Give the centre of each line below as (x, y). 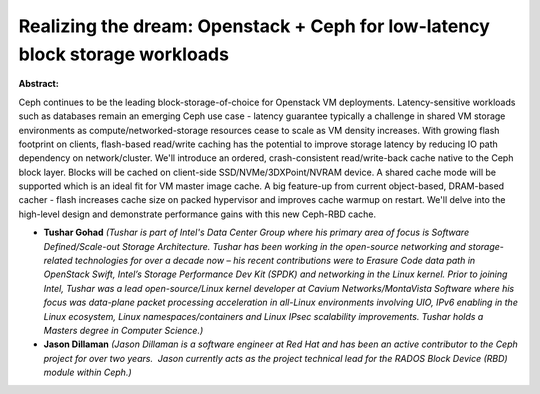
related (58, 261)
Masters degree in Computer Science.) (123, 330)
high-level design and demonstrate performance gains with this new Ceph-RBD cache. (197, 214)
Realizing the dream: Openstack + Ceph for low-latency (254, 26)
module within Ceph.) (87, 372)
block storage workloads (124, 54)
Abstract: (38, 84)
